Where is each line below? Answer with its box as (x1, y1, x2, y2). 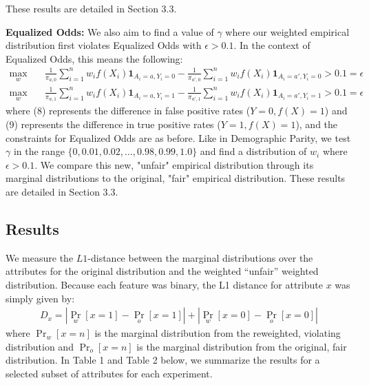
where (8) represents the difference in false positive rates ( (6, 103, 251, 118)
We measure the (6, 250, 74, 264)
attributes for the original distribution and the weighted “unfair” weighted (6, 264, 319, 278)
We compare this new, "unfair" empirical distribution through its (40, 157, 314, 171)
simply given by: (6, 291, 75, 305)
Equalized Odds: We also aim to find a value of (6, 24, 214, 39)
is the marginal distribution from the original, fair (136, 339, 347, 353)
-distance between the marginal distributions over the (87, 250, 313, 264)
